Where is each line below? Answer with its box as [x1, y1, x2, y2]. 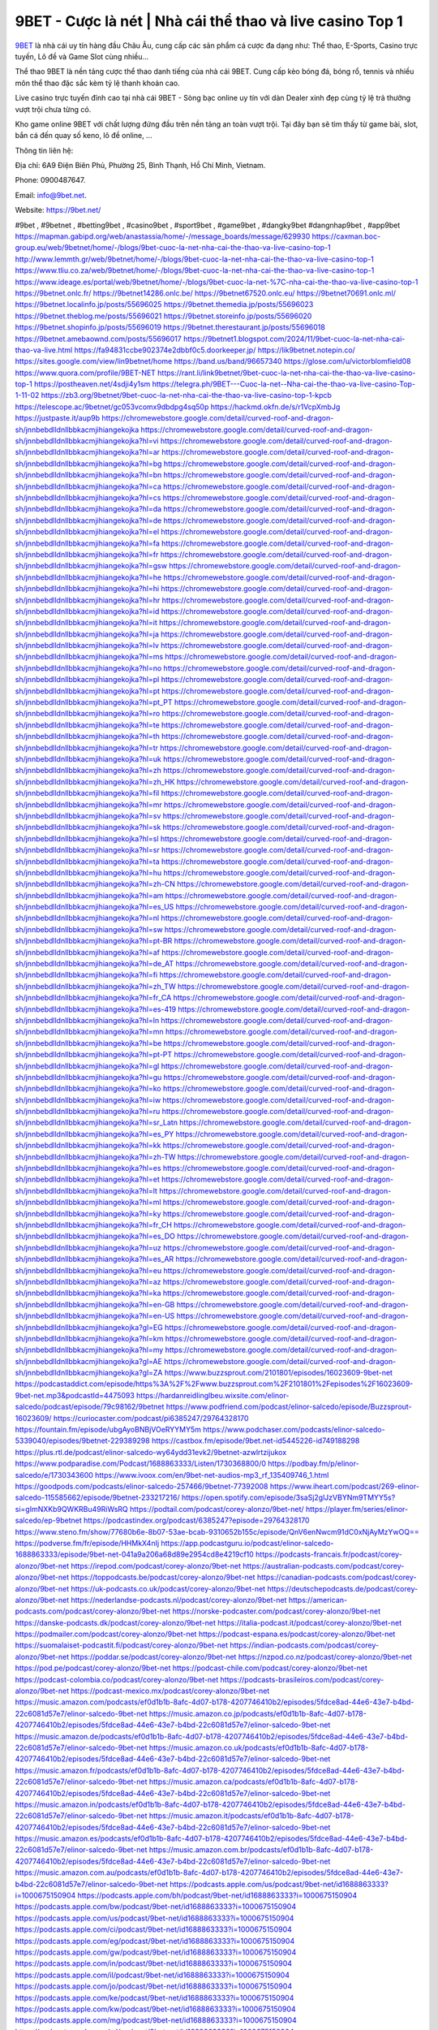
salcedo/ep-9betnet [15, 1515, 82, 1526]
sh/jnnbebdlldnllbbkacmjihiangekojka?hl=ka [15, 1288, 161, 1298]
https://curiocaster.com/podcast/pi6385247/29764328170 [53, 1413, 249, 1423]
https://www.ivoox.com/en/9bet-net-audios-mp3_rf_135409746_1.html [94, 1470, 329, 1479]
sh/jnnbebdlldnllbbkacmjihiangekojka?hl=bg [15, 459, 162, 469]
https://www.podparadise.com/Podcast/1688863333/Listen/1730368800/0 [15, 1458, 267, 1469]
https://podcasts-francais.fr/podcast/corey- [255, 1549, 403, 1559]
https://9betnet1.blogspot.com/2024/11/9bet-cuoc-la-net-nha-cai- [182, 334, 406, 343]
